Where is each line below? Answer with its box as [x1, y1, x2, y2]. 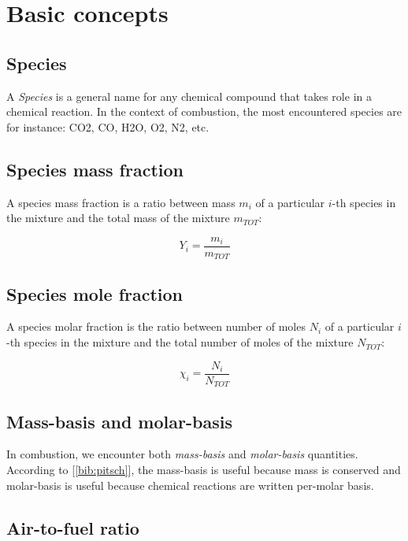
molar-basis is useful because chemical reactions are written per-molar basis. [6, 476, 374, 493]
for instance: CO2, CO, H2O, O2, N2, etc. [6, 118, 210, 135]
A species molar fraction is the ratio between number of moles [6, 318, 306, 335]
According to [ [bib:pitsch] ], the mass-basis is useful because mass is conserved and [6, 461, 401, 477]
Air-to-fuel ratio [6, 515, 139, 539]
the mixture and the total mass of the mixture [6, 209, 230, 226]
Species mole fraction [6, 281, 184, 306]
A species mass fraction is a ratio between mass [6, 194, 236, 210]
